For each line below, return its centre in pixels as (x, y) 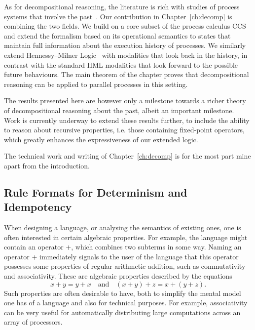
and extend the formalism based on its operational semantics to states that (117, 35)
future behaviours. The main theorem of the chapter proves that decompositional (127, 74)
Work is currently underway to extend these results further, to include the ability (127, 120)
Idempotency (38, 207)
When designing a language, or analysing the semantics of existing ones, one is (123, 227)
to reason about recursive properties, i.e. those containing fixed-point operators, (124, 130)
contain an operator (34, 247)
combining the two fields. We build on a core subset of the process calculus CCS (125, 26)
